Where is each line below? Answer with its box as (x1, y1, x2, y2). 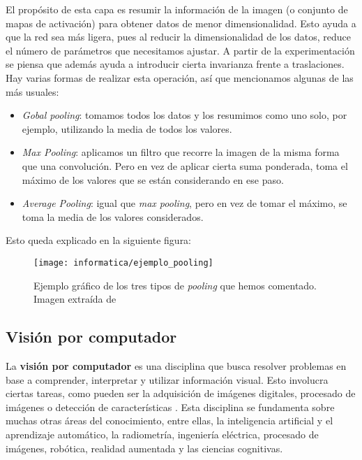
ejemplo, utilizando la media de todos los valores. (22, 121, 232, 136)
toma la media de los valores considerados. (22, 209, 204, 224)
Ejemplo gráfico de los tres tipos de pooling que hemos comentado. (33, 278, 317, 292)
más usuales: (6, 84, 59, 99)
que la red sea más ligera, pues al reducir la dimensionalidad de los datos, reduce (6, 29, 351, 44)
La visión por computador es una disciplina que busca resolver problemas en (6, 358, 347, 373)
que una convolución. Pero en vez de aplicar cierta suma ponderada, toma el (22, 158, 348, 173)
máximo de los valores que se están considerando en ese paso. (22, 172, 284, 187)
